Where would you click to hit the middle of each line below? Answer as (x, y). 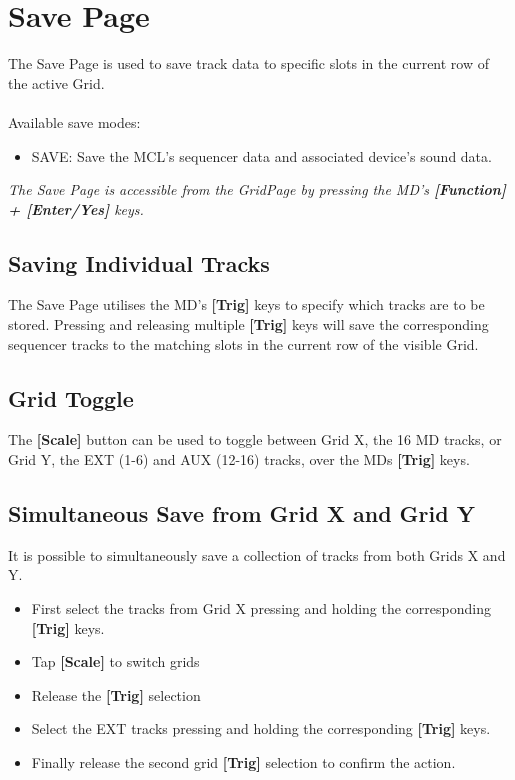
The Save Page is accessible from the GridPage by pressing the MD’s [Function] (257, 189)
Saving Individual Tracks (139, 262)
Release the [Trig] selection (116, 694)
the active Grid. (56, 82)
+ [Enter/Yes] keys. (76, 208)
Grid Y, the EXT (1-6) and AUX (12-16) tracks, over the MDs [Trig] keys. (239, 459)
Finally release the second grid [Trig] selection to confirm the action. (243, 762)
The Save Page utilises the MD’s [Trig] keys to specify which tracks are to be (246, 304)
